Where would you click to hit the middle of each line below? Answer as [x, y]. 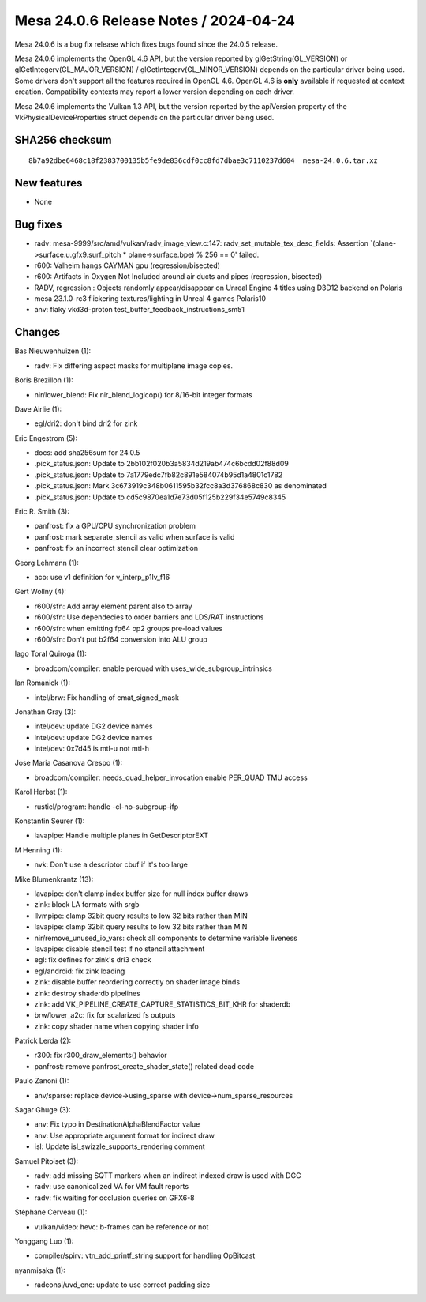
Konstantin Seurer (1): [50, 821]
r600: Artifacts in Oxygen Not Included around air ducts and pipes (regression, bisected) [178, 277]
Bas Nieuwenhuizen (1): [53, 351]
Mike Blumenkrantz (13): [54, 879]
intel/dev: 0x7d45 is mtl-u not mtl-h [92, 749]
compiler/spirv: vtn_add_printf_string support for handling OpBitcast [145, 1255]
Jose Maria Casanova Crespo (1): [68, 763]
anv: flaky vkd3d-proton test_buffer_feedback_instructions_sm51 [139, 310]
